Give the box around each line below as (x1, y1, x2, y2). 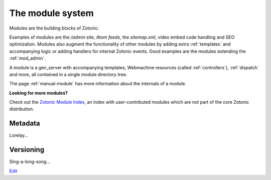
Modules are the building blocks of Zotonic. (9, 25, 99, 31)
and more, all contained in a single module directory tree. (9, 71, 127, 77)
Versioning (9, 145, 45, 154)
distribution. (9, 106, 35, 112)
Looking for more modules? (9, 90, 68, 96)
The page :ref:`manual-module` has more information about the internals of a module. (9, 81, 187, 87)
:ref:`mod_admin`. (9, 55, 46, 61)
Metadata (9, 119, 40, 128)
